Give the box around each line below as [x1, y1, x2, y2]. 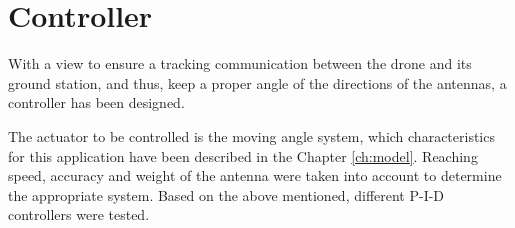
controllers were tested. [8, 204, 150, 225]
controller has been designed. [8, 92, 185, 113]
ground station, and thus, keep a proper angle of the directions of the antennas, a [8, 72, 507, 93]
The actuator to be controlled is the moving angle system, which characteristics [8, 125, 495, 146]
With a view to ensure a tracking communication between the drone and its [8, 53, 472, 74]
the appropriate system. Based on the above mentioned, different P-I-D [8, 184, 445, 205]
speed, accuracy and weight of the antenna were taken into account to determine [8, 165, 502, 186]
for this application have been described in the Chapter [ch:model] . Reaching [8, 145, 478, 166]
